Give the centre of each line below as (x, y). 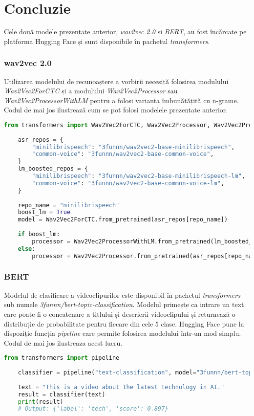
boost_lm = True (44, 212)
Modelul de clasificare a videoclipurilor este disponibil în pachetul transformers (122, 295)
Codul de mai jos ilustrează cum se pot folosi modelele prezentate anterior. (116, 110)
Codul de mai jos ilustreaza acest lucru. (63, 342)
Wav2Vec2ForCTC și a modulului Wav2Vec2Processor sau (91, 91)
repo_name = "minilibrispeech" (69, 205)
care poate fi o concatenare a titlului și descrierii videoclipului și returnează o (120, 314)
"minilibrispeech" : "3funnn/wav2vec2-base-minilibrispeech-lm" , (138, 176)
